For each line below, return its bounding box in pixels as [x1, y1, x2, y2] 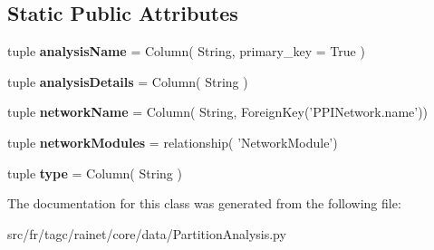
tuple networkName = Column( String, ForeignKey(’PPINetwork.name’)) [7, 102, 429, 121]
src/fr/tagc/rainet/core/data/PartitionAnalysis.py [7, 224, 286, 243]
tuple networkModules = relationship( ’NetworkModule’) [7, 132, 338, 151]
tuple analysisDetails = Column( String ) [7, 72, 248, 91]
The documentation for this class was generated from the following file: [7, 194, 401, 213]
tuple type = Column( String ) [7, 163, 182, 182]
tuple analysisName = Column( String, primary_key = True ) [7, 42, 365, 61]
